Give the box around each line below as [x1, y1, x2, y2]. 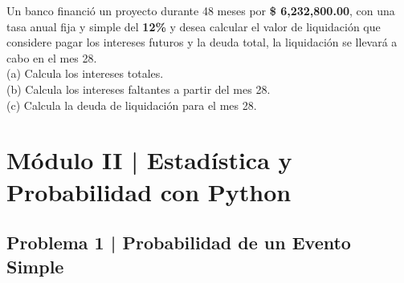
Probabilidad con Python [6, 175, 292, 208]
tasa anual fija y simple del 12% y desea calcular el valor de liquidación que [6, 18, 381, 34]
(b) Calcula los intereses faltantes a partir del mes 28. [6, 80, 271, 97]
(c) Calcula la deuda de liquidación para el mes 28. [6, 96, 257, 113]
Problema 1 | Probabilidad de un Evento [6, 230, 351, 255]
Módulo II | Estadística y [6, 144, 292, 176]
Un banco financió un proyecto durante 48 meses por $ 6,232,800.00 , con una [6, 2, 395, 18]
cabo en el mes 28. [6, 49, 97, 66]
